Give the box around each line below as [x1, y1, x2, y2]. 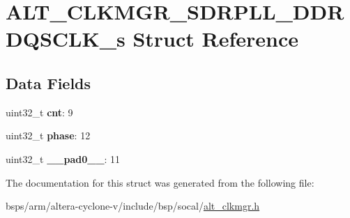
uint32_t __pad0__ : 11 [6, 151, 121, 166]
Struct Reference [132, 24, 299, 53]
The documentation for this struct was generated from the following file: [6, 175, 314, 189]
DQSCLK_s [6, 24, 125, 53]
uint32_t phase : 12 [6, 128, 91, 143]
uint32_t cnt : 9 [6, 104, 73, 119]
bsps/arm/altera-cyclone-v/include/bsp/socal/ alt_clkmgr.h [6, 198, 260, 213]
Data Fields [6, 72, 91, 93]
